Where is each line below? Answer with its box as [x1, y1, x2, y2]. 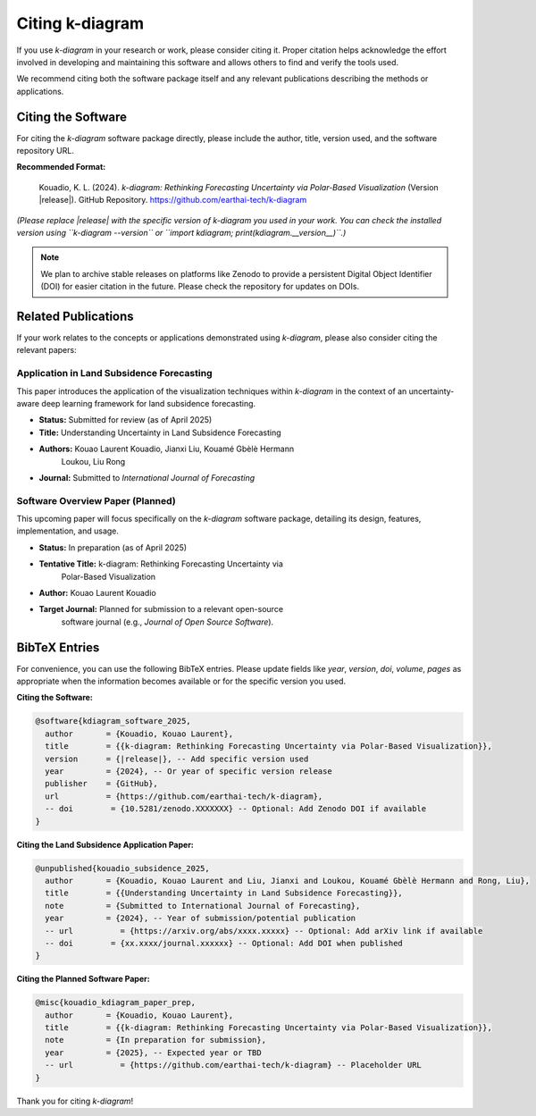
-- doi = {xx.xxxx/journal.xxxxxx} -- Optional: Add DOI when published [45, 938, 404, 948]
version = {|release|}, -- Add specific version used [45, 753, 309, 764]
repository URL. [16, 146, 75, 156]
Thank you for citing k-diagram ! [16, 1095, 134, 1106]
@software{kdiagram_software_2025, [35, 716, 191, 726]
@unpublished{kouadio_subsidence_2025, [35, 863, 210, 873]
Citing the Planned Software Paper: [16, 974, 151, 985]
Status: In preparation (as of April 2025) [38, 541, 188, 553]
